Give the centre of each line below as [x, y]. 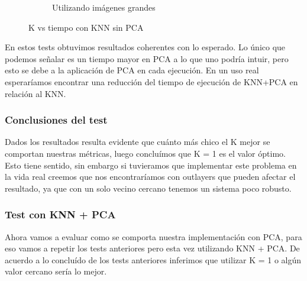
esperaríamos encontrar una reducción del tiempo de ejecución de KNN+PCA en [151, 81]
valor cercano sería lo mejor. [56, 271]
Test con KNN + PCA [60, 214]
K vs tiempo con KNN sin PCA [86, 27]
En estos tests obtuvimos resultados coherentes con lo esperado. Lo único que [145, 47]
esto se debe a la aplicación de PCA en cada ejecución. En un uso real [132, 70]
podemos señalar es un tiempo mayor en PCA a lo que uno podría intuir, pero [147, 58]
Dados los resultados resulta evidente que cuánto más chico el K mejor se [138, 142]
